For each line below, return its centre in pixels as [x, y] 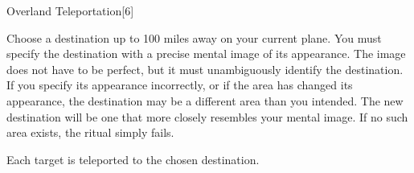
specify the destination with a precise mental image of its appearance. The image [206, 54]
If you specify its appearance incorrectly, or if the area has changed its [180, 85]
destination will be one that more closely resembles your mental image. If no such [207, 116]
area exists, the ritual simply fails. [90, 132]
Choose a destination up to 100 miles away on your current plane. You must [194, 37]
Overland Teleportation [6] [70, 10]
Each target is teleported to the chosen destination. [133, 159]
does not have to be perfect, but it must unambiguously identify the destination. [205, 69]
